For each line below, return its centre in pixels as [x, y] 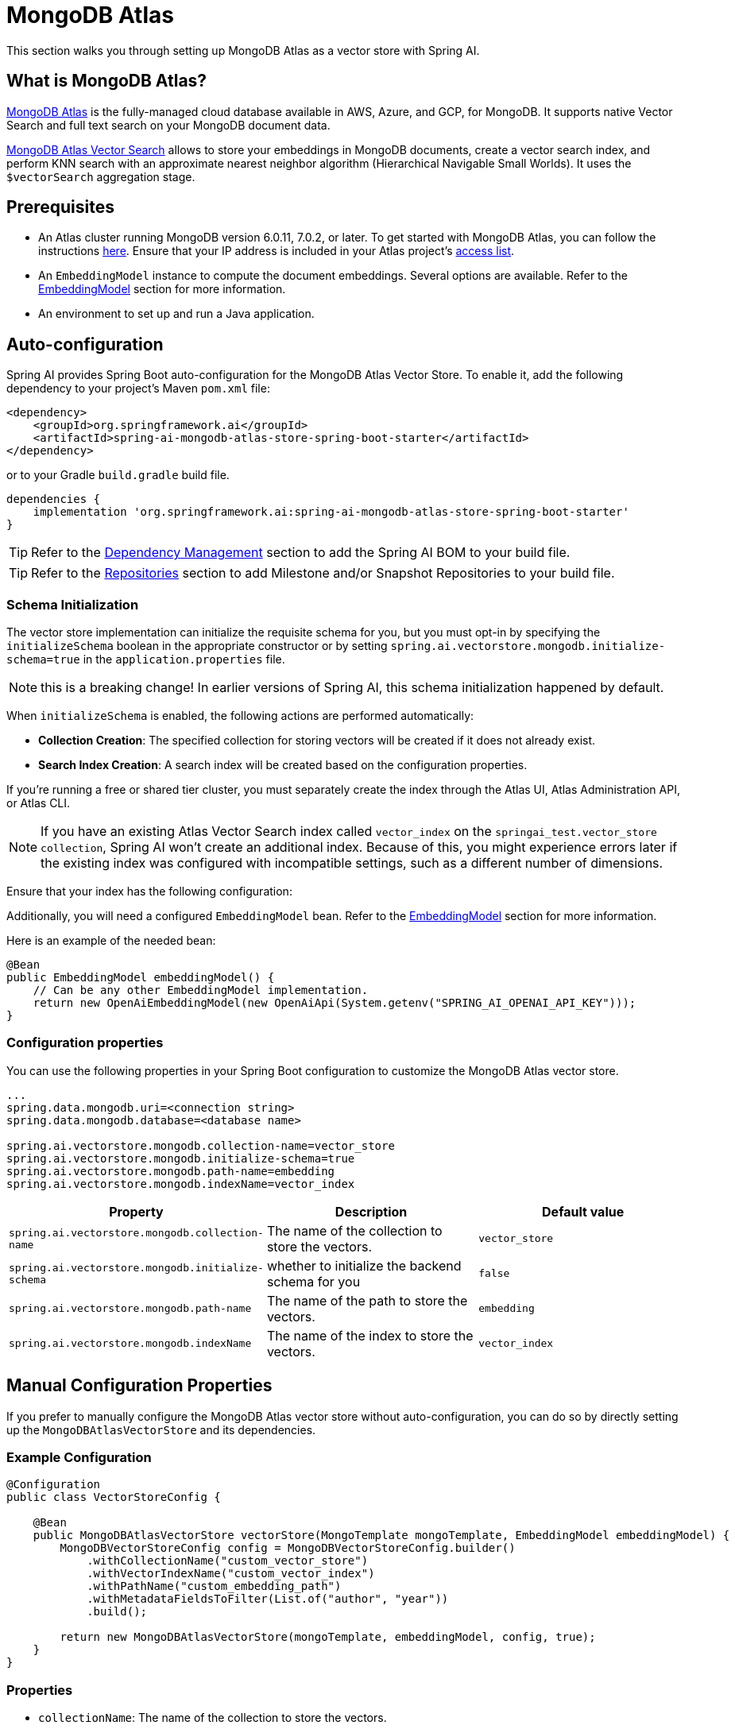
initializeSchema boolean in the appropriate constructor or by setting [197, 646]
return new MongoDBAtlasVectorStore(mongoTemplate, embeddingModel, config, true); [328, 1637]
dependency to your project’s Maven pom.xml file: [138, 389]
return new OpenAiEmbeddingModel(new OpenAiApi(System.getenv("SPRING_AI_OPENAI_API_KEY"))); [335, 1003]
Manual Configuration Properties [139, 1386]
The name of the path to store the [367, 1300]
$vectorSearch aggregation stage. [101, 176]
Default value [583, 1211]
